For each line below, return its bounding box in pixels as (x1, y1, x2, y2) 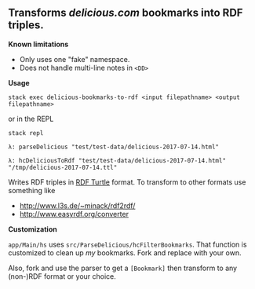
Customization (8, 224, 57, 234)
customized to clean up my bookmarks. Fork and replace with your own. (8, 247, 242, 258)
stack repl (8, 129, 44, 137)
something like (8, 185, 56, 195)
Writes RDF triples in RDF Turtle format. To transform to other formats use (8, 177, 246, 187)
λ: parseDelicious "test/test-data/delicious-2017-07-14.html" (8, 143, 220, 151)
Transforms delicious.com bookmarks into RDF (8, 6, 243, 20)
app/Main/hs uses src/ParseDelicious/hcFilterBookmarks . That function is (8, 240, 247, 249)
